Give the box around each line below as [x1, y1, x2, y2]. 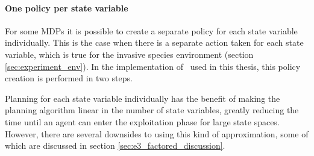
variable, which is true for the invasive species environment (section [5, 48, 254, 60]
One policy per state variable [5, 1, 128, 14]
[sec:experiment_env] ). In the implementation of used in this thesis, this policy [5, 60, 301, 72]
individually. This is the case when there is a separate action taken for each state [5, 36, 304, 49]
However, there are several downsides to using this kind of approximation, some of [5, 127, 309, 140]
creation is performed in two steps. [5, 72, 133, 84]
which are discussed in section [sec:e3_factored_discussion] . [5, 139, 225, 152]
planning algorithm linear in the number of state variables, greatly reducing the [5, 104, 299, 116]
